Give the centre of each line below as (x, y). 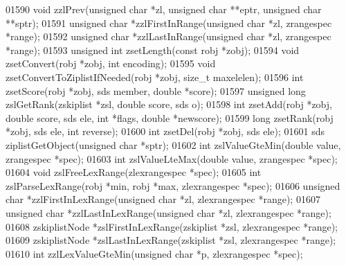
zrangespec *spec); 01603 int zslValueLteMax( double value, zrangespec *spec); (172, 158)
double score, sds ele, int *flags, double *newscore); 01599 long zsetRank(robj (170, 117)
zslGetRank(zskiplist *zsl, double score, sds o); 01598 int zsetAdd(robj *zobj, (169, 104)
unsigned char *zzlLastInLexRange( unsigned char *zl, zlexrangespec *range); (169, 212)
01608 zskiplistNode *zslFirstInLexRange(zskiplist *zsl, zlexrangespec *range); (172, 226)
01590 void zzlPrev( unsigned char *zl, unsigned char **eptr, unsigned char (164, 9)
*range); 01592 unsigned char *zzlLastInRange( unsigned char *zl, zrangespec (169, 36)
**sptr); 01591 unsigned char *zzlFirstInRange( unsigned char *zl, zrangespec (169, 23)
